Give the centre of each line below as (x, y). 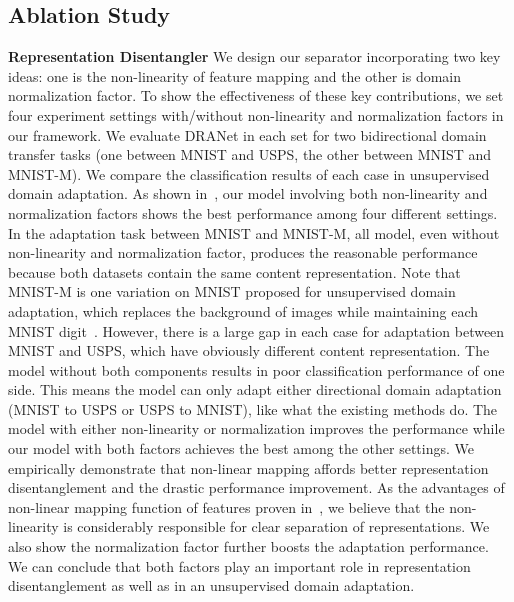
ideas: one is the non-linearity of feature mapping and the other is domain (235, 75)
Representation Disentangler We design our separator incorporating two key (254, 56)
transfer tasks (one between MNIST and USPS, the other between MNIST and (250, 154)
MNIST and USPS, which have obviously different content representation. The (249, 350)
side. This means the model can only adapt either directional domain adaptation (255, 389)
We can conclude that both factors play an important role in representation (239, 565)
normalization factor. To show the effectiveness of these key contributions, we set (256, 95)
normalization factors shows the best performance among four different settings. (253, 212)
